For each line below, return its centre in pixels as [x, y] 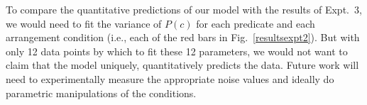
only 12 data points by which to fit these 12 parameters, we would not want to [177, 51]
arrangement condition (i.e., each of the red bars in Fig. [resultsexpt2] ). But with [183, 37]
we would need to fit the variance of [84, 23]
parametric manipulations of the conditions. [101, 93]
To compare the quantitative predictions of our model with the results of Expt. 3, [184, 9]
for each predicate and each [256, 23]
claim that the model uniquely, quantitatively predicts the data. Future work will [182, 65]
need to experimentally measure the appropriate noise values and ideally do [170, 78]
